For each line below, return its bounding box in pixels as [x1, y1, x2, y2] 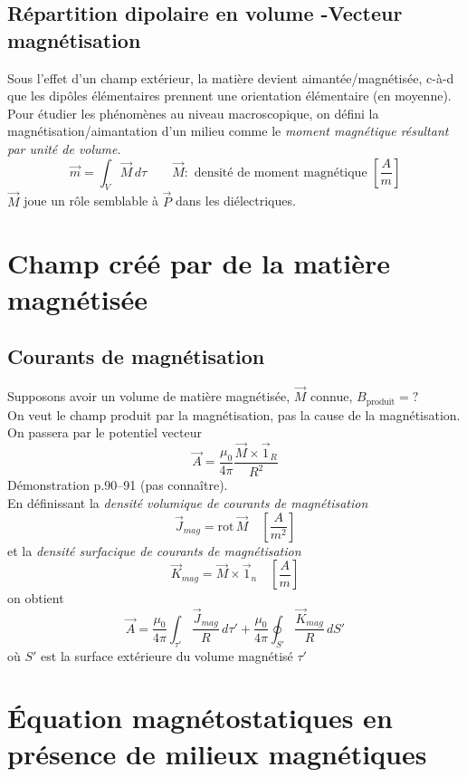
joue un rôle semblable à [24, 191, 158, 210]
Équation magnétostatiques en [7, 699, 393, 736]
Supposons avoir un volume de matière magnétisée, [7, 387, 291, 406]
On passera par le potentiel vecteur [7, 423, 202, 442]
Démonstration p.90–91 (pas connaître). [7, 475, 228, 494]
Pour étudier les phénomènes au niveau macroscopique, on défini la [7, 103, 379, 122]
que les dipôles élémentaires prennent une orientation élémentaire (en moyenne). [7, 86, 452, 105]
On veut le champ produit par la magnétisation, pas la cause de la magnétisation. [7, 405, 461, 424]
